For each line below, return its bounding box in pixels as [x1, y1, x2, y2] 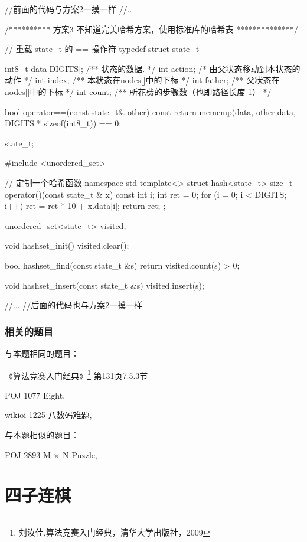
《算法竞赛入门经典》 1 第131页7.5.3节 [5, 367, 148, 381]
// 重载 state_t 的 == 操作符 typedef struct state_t [5, 43, 200, 55]
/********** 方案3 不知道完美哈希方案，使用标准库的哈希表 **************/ [5, 22, 298, 35]
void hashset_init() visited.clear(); [5, 239, 129, 252]
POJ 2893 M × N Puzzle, [5, 448, 97, 461]
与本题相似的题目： [5, 428, 79, 440]
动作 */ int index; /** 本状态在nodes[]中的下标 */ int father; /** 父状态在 [5, 74, 280, 86]
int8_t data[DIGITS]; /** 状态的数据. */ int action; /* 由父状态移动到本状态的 [5, 62, 301, 74]
